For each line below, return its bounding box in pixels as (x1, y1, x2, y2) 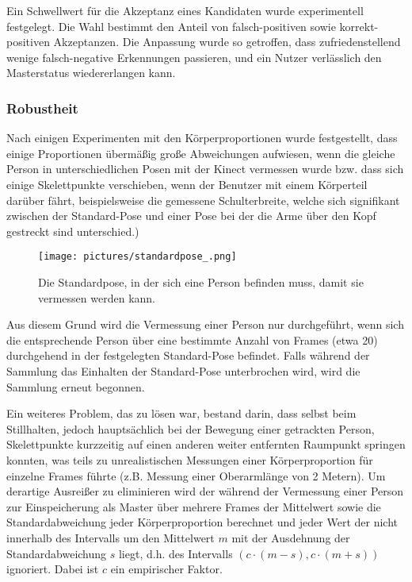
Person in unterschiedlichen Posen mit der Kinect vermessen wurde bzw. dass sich (6, 160, 404, 177)
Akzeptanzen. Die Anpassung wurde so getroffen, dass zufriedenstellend (53, 33, 401, 50)
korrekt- (339, 17, 379, 34)
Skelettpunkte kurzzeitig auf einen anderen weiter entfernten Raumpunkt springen (6, 436, 406, 453)
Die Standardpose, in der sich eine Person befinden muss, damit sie (38, 274, 364, 290)
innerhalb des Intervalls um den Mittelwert (6, 529, 215, 545)
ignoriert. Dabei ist (6, 561, 99, 577)
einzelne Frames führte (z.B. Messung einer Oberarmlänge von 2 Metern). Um (6, 467, 386, 484)
